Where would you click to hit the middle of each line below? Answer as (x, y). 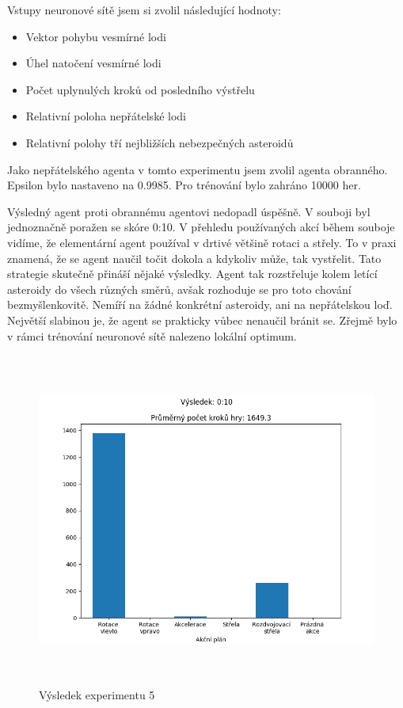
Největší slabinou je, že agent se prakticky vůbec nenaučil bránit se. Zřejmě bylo (202, 320)
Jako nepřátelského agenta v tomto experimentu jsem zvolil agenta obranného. (198, 169)
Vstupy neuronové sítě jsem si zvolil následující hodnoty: (144, 10)
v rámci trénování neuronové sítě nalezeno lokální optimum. (152, 335)
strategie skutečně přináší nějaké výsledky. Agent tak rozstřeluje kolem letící (192, 274)
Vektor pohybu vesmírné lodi (96, 36)
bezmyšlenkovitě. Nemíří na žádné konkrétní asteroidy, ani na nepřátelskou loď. (200, 305)
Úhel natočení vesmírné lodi (93, 63)
